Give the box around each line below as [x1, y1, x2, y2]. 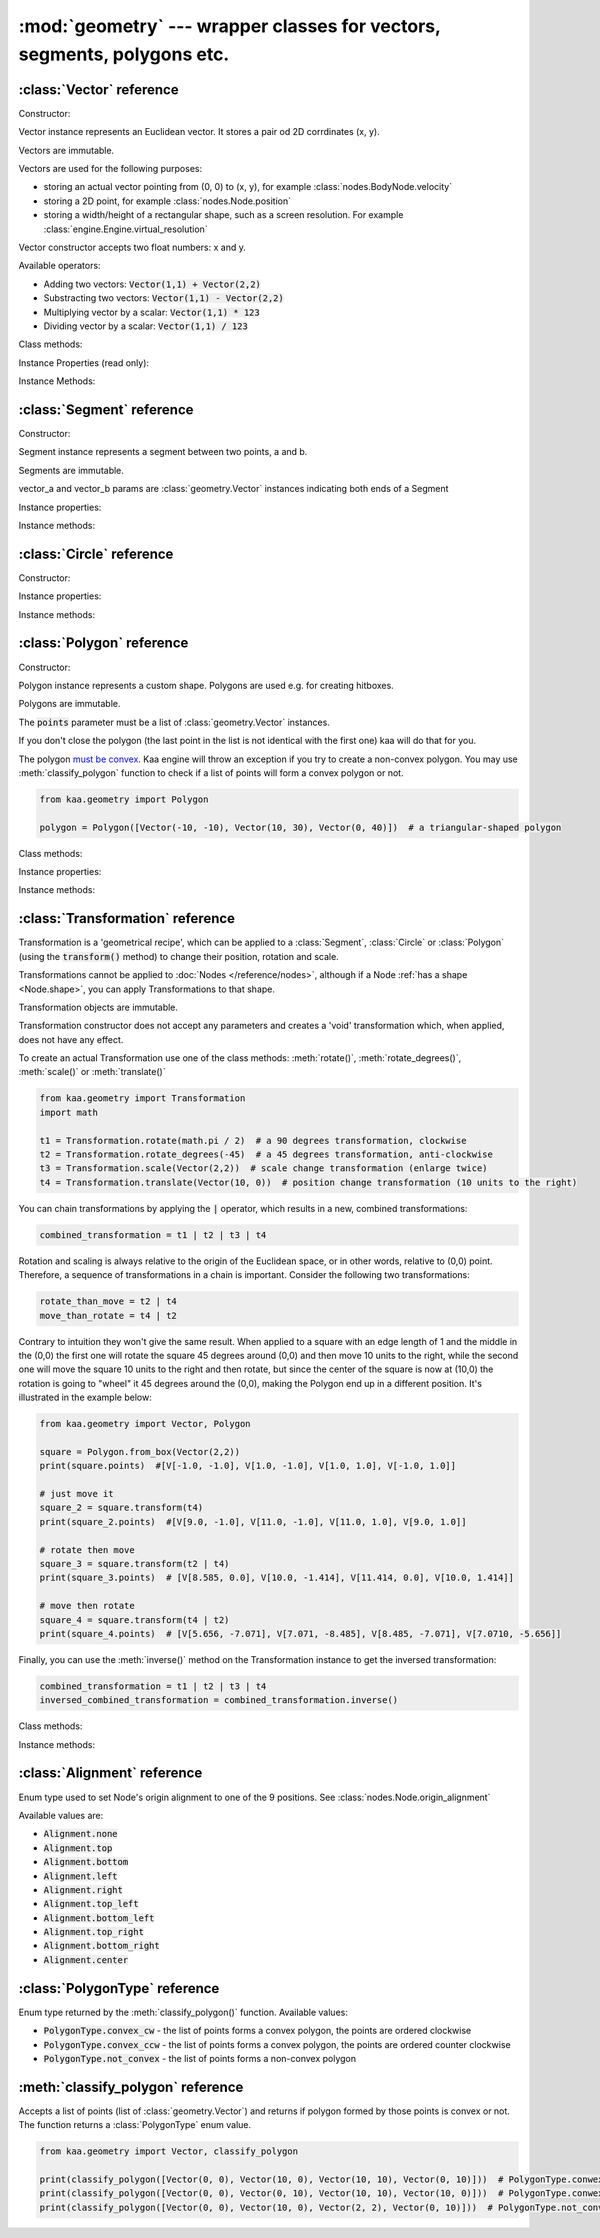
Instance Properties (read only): [18, 356, 150, 369]
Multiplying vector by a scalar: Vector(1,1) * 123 [43, 306, 260, 318]
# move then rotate [39, 1600, 135, 1612]
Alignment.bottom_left [43, 1912, 155, 1924]
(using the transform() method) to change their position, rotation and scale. [18, 950, 339, 962]
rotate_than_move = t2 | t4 [39, 1296, 177, 1307]
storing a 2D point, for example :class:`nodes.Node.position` [43, 195, 292, 207]
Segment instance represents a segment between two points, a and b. [18, 446, 308, 458]
